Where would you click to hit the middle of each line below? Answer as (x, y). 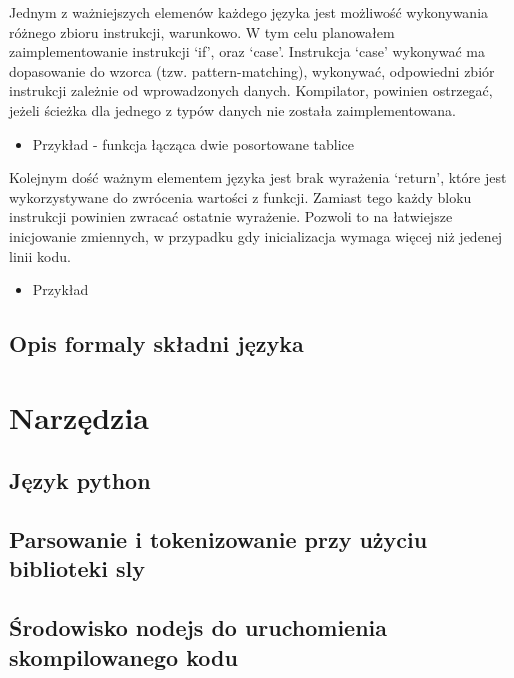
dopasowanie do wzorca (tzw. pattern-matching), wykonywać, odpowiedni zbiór (252, 70)
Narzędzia (79, 416)
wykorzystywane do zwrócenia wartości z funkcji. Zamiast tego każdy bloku (240, 196)
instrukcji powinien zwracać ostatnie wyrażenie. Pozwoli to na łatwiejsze (231, 216)
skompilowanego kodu (123, 656)
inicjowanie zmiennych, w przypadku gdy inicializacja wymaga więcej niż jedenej (256, 235)
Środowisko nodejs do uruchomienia (198, 627)
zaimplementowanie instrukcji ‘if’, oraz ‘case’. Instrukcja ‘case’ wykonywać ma (247, 51)
